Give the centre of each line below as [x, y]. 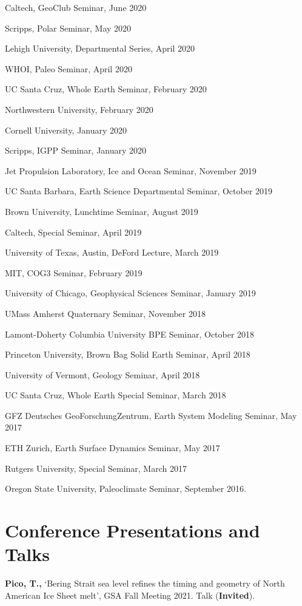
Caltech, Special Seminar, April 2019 [73, 232]
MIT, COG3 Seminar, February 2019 [74, 272]
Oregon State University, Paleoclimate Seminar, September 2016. [126, 489]
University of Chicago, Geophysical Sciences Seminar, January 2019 [130, 293]
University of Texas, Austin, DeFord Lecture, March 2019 [112, 252]
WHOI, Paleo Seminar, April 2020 [69, 68]
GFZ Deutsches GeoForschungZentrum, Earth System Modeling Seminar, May [151, 415]
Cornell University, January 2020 [66, 130]
